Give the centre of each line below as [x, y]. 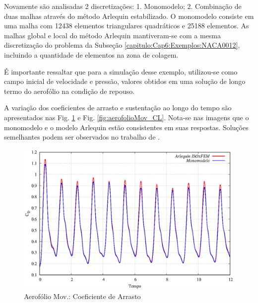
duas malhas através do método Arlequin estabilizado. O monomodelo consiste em [129, 16]
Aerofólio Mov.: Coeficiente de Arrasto [82, 296]
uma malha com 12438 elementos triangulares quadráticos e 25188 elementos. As [127, 26]
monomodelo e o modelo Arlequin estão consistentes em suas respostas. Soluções [126, 127]
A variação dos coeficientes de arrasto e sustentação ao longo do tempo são [118, 108]
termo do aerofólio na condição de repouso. [69, 91]
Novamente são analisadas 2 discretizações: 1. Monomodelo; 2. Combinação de [123, 6]
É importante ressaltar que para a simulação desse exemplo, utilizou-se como [121, 71]
